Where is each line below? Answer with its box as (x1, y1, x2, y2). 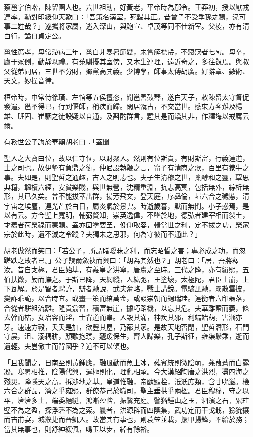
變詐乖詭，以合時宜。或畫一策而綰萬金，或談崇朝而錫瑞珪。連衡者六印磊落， (4, 293, 249, 303)
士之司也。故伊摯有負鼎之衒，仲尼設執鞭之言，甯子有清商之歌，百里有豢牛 (4, 162, 242, 173)
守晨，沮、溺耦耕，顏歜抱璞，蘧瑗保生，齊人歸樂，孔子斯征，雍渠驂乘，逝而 (4, 331, 249, 341)
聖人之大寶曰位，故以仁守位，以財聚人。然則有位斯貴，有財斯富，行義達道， (4, 153, 249, 163)
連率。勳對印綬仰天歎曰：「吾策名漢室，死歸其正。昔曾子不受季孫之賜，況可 (4, 11, 246, 21)
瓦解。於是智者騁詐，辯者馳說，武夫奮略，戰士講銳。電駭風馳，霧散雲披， (10, 283, 249, 294)
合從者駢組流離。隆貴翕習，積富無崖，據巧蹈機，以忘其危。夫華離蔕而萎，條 (4, 302, 249, 313)
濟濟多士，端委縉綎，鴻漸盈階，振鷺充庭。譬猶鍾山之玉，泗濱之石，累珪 (17, 395, 249, 405)
